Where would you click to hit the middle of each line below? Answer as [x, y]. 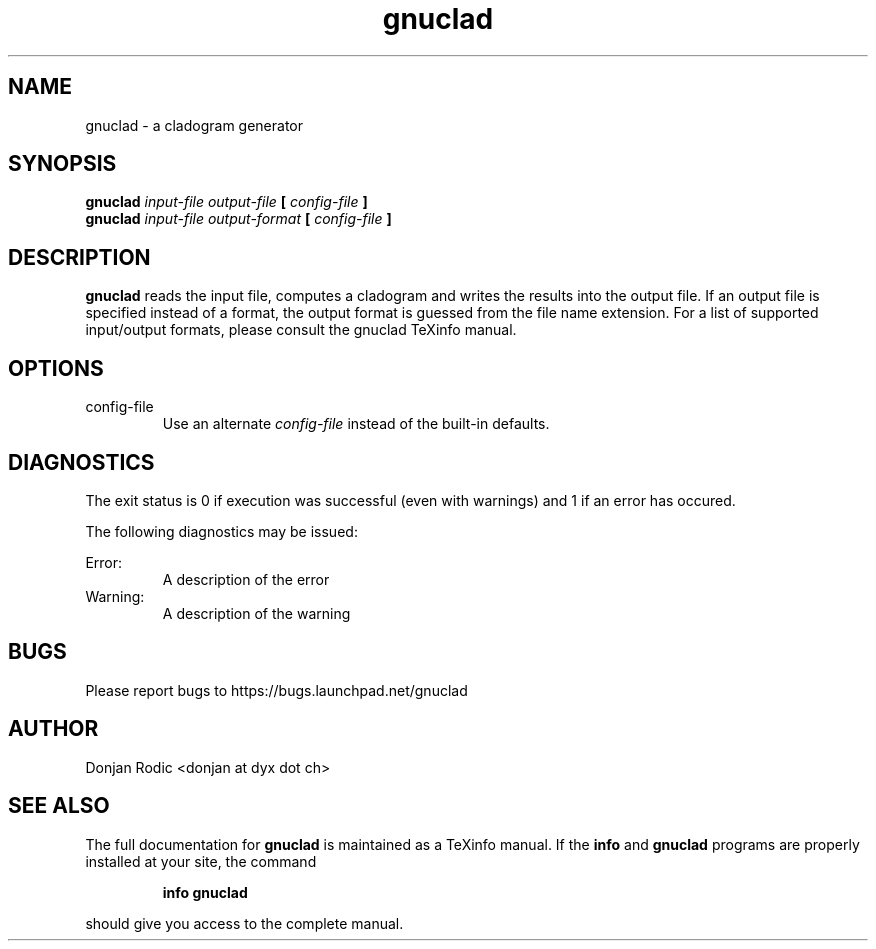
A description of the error [246, 579]
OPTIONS [56, 368]
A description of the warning [256, 613]
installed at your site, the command [201, 861]
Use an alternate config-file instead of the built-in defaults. [356, 424]
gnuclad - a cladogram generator [194, 125]
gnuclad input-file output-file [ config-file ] [226, 202]
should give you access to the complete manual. [244, 923]
